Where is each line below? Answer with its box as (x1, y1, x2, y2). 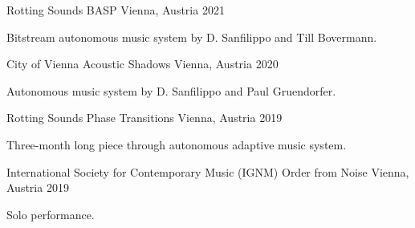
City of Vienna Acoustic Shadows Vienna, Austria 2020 (6, 55, 279, 72)
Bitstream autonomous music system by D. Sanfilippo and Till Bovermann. (6, 28, 377, 45)
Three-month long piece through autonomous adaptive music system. (6, 136, 347, 153)
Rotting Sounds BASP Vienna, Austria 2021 (6, 2, 225, 18)
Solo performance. (6, 206, 95, 222)
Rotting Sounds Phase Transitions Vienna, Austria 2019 (6, 109, 283, 126)
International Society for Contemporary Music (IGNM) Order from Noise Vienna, (6, 163, 409, 180)
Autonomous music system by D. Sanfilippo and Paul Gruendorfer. (6, 82, 336, 99)
